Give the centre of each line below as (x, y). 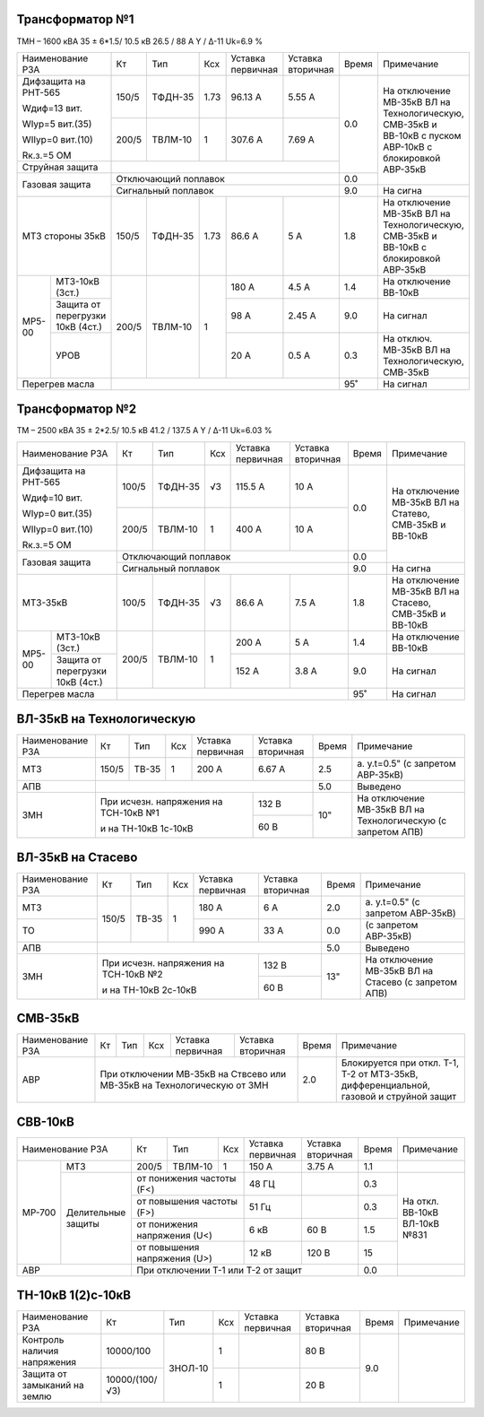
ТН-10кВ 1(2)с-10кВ (74, 1295)
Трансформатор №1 (75, 19)
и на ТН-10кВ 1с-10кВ (147, 829)
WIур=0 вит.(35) (57, 513)
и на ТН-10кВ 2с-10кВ (149, 989)
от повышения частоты (187, 1201)
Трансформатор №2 (77, 409)
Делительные (96, 1213)
